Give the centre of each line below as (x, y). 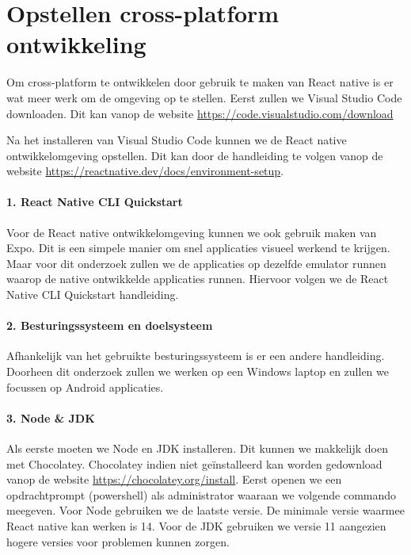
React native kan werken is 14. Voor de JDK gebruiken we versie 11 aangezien (196, 525)
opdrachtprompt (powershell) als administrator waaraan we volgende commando (202, 494)
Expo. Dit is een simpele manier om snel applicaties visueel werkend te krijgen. (198, 248)
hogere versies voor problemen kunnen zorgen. (118, 541)
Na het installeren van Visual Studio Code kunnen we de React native (177, 140)
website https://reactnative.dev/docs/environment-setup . (145, 171)
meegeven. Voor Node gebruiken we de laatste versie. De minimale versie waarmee (205, 510)
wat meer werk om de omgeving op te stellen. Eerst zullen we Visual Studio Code (204, 97)
